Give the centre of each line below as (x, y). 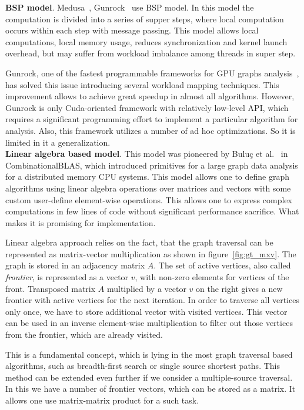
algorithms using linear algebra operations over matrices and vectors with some (148, 188)
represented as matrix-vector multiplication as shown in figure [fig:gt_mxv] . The (151, 253)
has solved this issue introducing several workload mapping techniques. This (142, 84)
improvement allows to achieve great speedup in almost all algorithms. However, (150, 96)
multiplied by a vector (146, 288)
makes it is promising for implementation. (81, 222)
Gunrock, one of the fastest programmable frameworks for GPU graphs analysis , (152, 73)
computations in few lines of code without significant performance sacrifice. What (152, 211)
